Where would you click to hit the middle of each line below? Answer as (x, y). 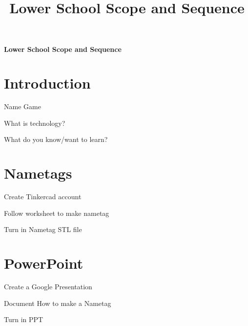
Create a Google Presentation (48, 286)
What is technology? (35, 123)
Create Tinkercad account (43, 196)
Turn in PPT (24, 319)
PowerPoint (44, 263)
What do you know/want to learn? (56, 139)
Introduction (47, 83)
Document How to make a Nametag (58, 303)
